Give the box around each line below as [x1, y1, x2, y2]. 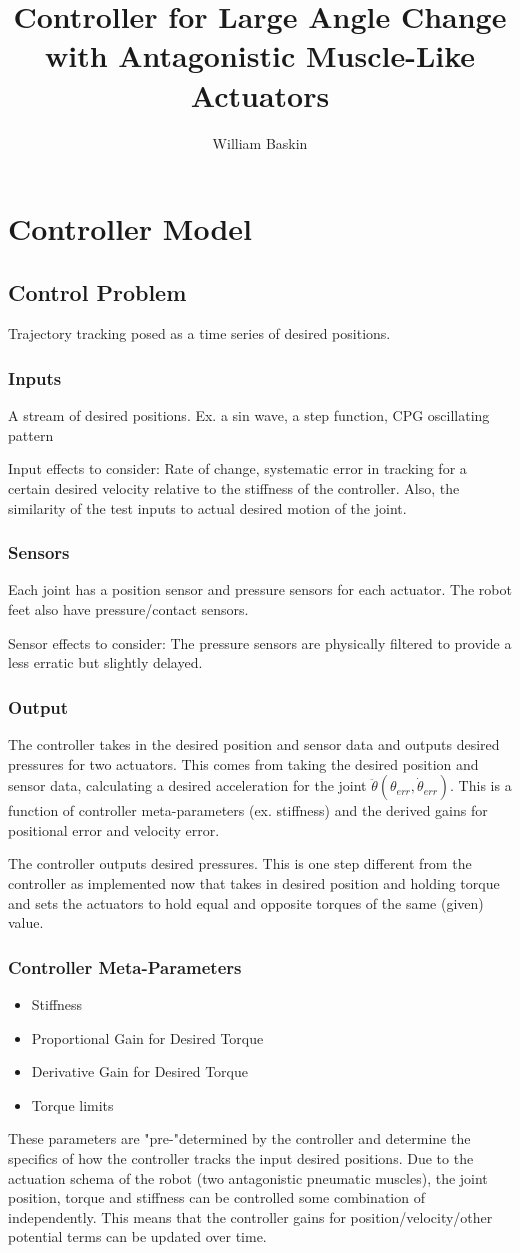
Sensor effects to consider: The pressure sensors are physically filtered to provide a [8, 632, 512, 653]
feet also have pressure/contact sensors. [8, 599, 249, 620]
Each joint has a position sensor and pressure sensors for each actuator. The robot [8, 579, 512, 600]
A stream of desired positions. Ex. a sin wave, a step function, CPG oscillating [8, 405, 490, 426]
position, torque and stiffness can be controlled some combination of [8, 1187, 425, 1208]
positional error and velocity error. [8, 819, 220, 840]
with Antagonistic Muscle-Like [44, 35, 476, 76]
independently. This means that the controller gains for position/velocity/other [8, 1206, 493, 1227]
